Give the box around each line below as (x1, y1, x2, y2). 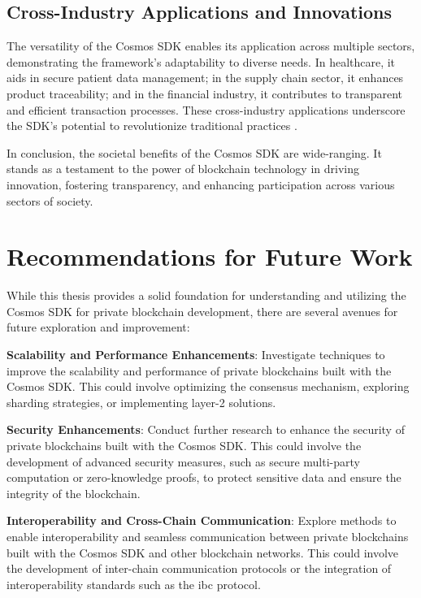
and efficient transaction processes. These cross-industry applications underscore (7, 101, 406, 118)
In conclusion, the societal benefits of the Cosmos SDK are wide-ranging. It (7, 144, 382, 161)
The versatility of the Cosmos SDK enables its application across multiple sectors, (7, 37, 415, 54)
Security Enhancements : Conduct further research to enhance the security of (7, 421, 405, 438)
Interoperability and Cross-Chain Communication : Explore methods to (7, 512, 397, 529)
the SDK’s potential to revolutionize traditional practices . (7, 117, 297, 134)
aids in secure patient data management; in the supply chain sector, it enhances (7, 69, 404, 86)
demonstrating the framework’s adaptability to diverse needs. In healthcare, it (7, 53, 396, 70)
